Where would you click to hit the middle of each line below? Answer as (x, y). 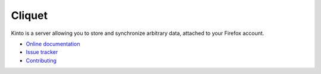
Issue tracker (42, 52)
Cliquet (29, 15)
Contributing (41, 60)
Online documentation (53, 44)
